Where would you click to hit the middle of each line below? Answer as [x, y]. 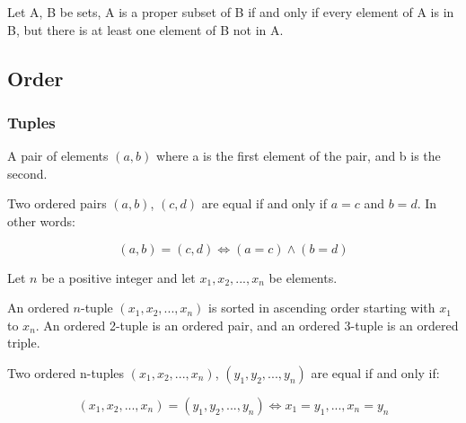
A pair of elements [58, 156]
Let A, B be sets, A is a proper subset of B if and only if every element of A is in [231, 12]
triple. [24, 343]
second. [27, 173]
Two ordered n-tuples [66, 372]
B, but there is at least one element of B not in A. [145, 29]
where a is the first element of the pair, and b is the [298, 156]
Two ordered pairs [57, 203]
